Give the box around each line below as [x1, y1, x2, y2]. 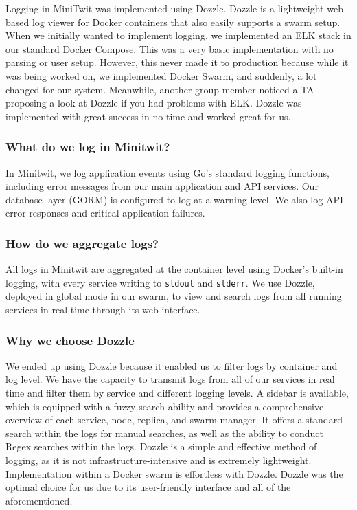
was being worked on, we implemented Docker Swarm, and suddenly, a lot [5, 68, 317, 82]
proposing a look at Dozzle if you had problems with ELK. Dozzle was [5, 96, 302, 110]
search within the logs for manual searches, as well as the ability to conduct [5, 425, 323, 440]
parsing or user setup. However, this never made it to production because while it [5, 55, 349, 69]
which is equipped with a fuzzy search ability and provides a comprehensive [5, 399, 324, 413]
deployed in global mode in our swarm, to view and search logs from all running [5, 289, 342, 303]
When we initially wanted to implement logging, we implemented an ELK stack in [5, 28, 352, 43]
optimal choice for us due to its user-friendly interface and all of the [5, 480, 291, 494]
